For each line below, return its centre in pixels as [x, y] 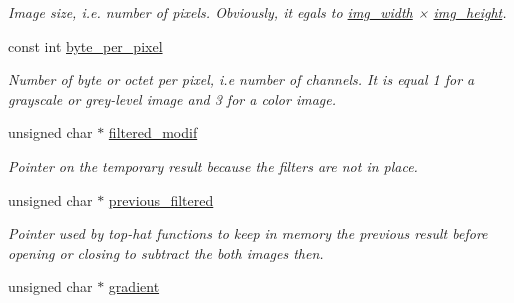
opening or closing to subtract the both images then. [166, 252]
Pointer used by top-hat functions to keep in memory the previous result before [248, 233]
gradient [134, 286]
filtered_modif [153, 132]
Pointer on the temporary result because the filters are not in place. [213, 165]
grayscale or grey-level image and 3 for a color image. [172, 98]
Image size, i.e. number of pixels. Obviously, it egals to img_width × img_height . [257, 12]
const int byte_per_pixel [85, 45]
